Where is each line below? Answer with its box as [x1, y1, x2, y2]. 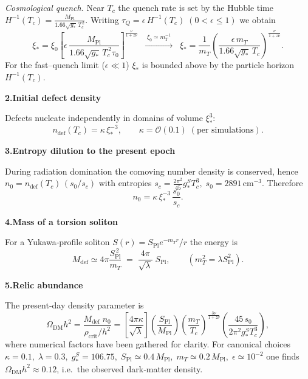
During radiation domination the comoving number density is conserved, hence [5, 164, 298, 177]
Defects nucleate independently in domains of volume [5, 111, 203, 124]
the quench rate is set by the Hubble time [118, 1, 273, 13]
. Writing [85, 13, 119, 26]
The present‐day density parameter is [5, 299, 144, 311]
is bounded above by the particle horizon [142, 58, 295, 71]
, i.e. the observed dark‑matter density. [56, 362, 203, 375]
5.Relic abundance [5, 278, 83, 291]
